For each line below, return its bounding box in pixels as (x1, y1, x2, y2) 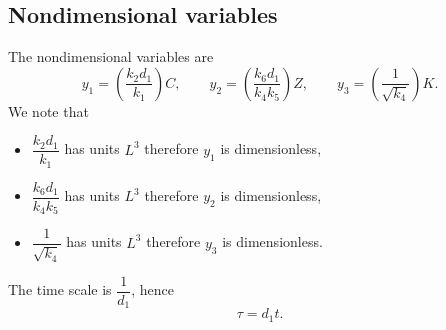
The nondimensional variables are (8, 46, 214, 67)
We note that (8, 100, 89, 121)
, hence (131, 279, 174, 300)
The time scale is (8, 279, 112, 300)
